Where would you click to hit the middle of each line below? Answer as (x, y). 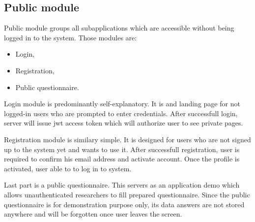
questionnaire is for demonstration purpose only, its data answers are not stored (124, 204)
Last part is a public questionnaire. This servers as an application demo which (122, 185)
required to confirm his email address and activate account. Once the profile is (122, 159)
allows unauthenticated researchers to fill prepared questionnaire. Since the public (127, 194)
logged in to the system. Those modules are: (71, 37)
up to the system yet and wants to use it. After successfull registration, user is (122, 149)
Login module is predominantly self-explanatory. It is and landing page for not (122, 104)
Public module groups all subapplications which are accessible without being (119, 28)
